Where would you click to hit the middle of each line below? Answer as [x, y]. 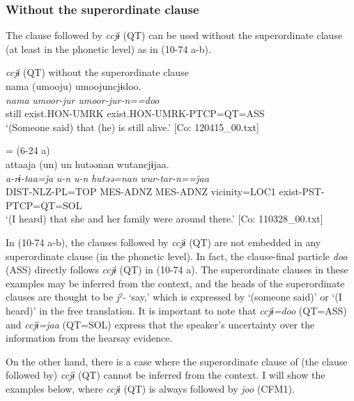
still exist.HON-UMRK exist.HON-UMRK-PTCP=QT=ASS [135, 113]
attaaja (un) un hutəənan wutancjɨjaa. [87, 164]
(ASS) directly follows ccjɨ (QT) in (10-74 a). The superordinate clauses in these [177, 270]
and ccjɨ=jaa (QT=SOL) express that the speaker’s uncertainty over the [160, 324]
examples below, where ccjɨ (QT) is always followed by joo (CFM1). [150, 388]
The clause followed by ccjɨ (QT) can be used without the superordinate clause [174, 35]
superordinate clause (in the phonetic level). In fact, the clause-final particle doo [177, 256]
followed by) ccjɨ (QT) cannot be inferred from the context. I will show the [166, 375]
